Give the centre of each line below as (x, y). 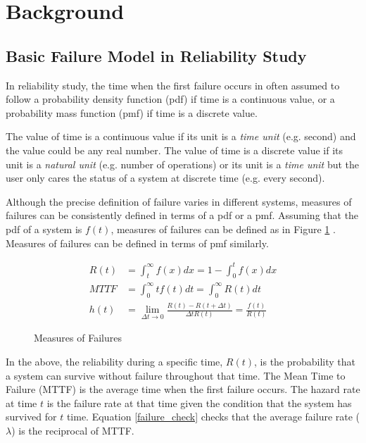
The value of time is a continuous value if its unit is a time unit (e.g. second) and (181, 136)
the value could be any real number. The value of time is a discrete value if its (175, 150)
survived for (31, 417)
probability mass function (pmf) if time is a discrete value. (132, 112)
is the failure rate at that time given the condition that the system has (199, 403)
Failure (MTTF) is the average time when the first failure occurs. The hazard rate (183, 389)
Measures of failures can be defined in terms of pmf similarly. (137, 243)
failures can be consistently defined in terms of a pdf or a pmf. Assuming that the (182, 215)
